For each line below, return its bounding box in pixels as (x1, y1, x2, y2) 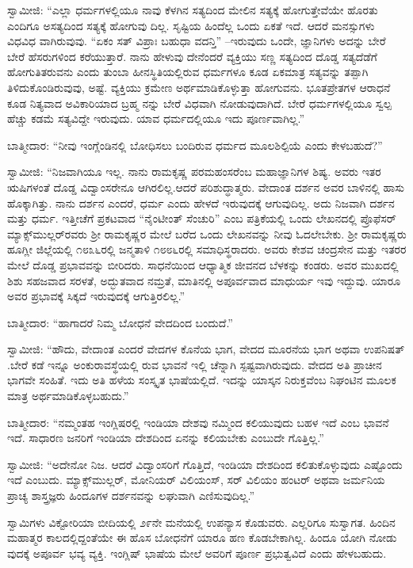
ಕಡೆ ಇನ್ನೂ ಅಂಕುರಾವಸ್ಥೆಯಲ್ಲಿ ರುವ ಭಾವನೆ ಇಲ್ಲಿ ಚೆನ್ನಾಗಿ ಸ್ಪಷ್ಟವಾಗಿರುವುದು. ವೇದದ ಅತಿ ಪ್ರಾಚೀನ (31, 356, 382, 372)
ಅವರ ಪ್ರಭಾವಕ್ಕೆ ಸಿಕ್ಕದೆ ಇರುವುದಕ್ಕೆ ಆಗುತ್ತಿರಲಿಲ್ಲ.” (7, 288, 185, 304)
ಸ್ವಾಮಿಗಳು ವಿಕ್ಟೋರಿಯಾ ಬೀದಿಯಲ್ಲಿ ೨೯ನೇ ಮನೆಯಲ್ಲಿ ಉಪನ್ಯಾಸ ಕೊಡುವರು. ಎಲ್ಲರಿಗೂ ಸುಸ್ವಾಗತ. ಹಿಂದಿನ (7, 513, 396, 530)
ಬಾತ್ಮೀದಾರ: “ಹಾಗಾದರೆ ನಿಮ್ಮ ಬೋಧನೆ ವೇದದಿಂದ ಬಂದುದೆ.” (7, 314, 233, 330)
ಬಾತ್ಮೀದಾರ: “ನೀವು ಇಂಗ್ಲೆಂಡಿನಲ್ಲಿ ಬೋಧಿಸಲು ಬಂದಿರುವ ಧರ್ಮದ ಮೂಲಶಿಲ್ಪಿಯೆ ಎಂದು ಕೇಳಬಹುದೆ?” (7, 136, 383, 153)
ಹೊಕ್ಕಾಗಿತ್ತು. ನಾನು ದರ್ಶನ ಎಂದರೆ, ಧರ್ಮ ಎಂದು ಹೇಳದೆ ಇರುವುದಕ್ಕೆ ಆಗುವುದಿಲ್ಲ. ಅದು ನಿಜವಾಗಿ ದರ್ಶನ (7, 194, 395, 211)
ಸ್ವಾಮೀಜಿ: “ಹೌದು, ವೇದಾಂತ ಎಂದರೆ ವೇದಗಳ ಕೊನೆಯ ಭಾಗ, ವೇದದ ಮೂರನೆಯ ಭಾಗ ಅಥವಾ (7, 341, 361, 357)
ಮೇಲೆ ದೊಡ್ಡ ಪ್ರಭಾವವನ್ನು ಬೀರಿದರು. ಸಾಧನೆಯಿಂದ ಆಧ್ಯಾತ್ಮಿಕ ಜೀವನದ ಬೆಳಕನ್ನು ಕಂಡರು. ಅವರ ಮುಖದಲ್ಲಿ (7, 256, 399, 273)
